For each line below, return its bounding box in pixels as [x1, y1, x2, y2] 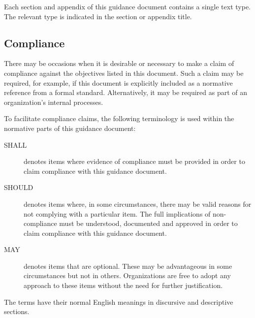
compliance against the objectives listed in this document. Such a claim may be [4, 67, 244, 78]
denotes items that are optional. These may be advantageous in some [24, 260, 232, 271]
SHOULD [4, 182, 33, 192]
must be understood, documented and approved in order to [59, 218, 238, 228]
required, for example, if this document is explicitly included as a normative [4, 77, 233, 88]
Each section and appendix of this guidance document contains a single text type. [4, 1, 251, 11]
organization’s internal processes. [4, 96, 103, 107]
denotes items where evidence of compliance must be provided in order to [24, 156, 245, 166]
